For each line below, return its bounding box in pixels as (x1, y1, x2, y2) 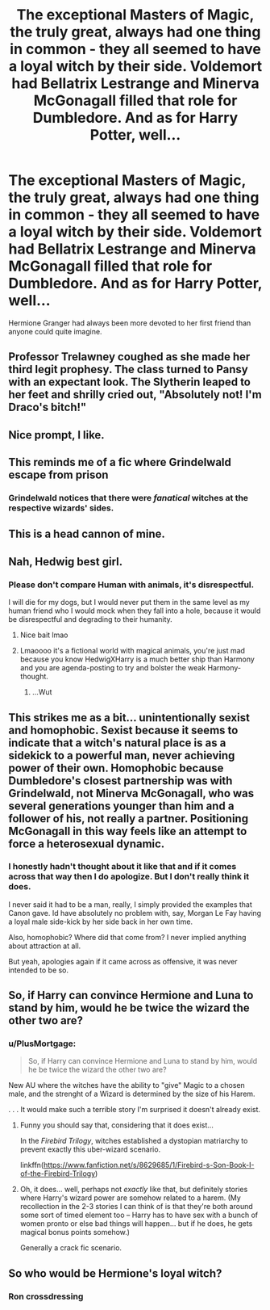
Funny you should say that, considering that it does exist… (19, 1120, 214, 1130)
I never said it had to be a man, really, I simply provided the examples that (8, 899, 252, 909)
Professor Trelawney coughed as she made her (8, 350, 251, 364)
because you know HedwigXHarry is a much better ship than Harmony (19, 654, 255, 664)
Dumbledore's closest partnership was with (8, 774, 233, 787)
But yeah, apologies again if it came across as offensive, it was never (8, 956, 238, 966)
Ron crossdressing (8, 1291, 84, 1302)
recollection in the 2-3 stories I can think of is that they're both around (19, 1202, 254, 1211)
